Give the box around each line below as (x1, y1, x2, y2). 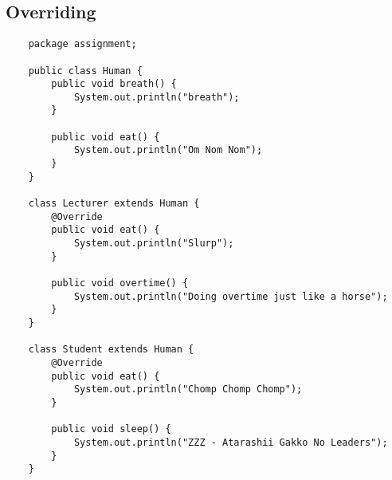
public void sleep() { (51, 423, 171, 435)
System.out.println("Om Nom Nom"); (73, 144, 263, 156)
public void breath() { (51, 78, 177, 90)
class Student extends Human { (28, 344, 194, 356)
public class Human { (28, 65, 143, 77)
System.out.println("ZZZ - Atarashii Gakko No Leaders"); (73, 436, 388, 448)
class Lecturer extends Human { (28, 198, 200, 210)
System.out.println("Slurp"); (73, 238, 234, 250)
